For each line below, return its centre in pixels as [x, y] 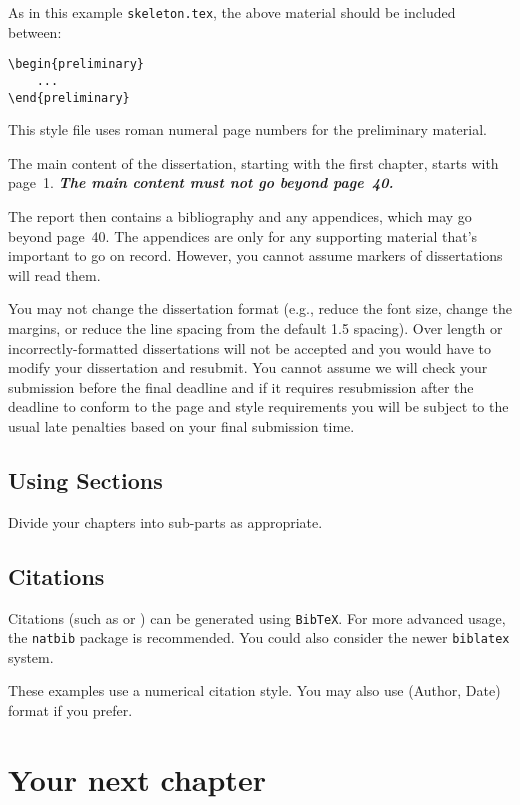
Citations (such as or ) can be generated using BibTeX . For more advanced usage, [257, 617]
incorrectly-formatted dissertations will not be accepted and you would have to [249, 347]
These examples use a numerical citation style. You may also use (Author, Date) [254, 690]
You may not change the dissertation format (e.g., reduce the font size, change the [260, 308]
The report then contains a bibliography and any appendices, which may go [240, 216]
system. [31, 656]
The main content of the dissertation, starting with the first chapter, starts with [253, 162]
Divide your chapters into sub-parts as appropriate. [165, 521]
